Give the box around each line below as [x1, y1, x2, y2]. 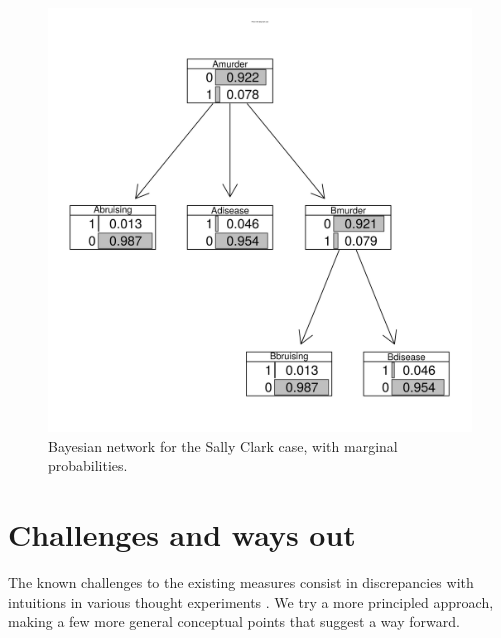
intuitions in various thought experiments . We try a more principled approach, [8, 591, 494, 612]
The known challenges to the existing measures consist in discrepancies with [8, 571, 474, 592]
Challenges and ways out [8, 513, 356, 554]
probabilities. [48, 455, 128, 476]
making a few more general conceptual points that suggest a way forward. [8, 611, 460, 632]
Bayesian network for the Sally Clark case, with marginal [48, 435, 398, 456]
